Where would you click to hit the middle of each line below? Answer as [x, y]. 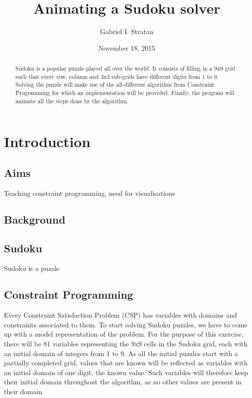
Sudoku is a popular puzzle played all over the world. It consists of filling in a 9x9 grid [125, 68]
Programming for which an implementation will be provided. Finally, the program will [125, 93]
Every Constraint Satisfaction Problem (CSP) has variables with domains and [120, 315]
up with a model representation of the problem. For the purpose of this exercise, [124, 334]
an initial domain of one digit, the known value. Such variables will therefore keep [126, 372]
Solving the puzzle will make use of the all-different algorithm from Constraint [115, 85]
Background [35, 219]
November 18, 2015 [127, 47]
